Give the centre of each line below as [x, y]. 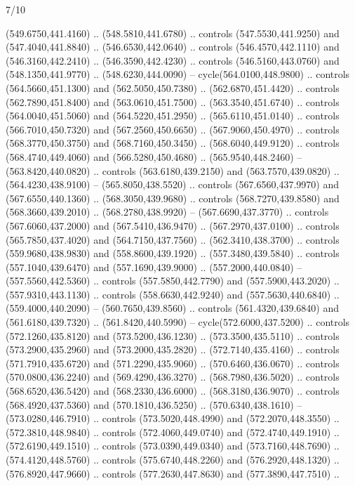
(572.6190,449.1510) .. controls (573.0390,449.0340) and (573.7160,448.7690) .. [173, 446]
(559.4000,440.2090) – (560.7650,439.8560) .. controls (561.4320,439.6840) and [172, 308]
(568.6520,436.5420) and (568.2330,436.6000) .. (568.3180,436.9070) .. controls [173, 391]
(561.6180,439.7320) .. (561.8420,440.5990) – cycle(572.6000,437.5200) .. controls [178, 322]
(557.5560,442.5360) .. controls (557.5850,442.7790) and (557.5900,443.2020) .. [173, 281]
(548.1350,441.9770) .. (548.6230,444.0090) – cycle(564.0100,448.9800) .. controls [178, 74]
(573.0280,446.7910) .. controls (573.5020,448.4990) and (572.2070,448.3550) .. [173, 418]
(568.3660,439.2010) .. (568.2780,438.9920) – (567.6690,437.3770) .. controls [167, 212]
